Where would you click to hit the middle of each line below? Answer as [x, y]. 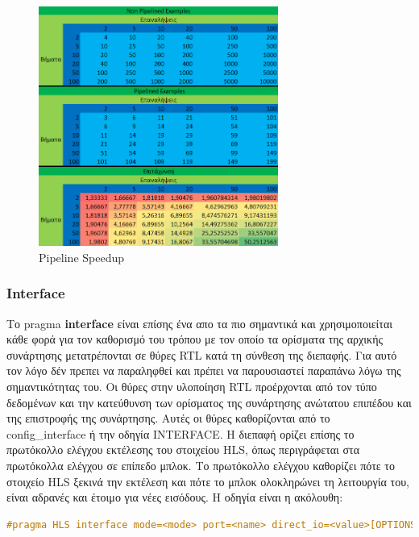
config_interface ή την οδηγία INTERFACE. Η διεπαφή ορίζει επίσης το [180, 433]
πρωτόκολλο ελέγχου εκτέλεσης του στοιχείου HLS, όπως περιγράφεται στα [183, 450]
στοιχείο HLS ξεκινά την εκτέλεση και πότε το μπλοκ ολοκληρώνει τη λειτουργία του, [208, 481]
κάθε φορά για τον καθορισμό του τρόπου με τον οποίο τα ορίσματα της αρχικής [195, 339]
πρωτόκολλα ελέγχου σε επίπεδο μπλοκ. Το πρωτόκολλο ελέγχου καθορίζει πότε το [201, 466]
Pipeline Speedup [82, 257]
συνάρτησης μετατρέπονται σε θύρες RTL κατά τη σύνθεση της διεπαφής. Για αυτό [202, 354]
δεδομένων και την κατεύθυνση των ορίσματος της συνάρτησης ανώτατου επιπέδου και [209, 402]
